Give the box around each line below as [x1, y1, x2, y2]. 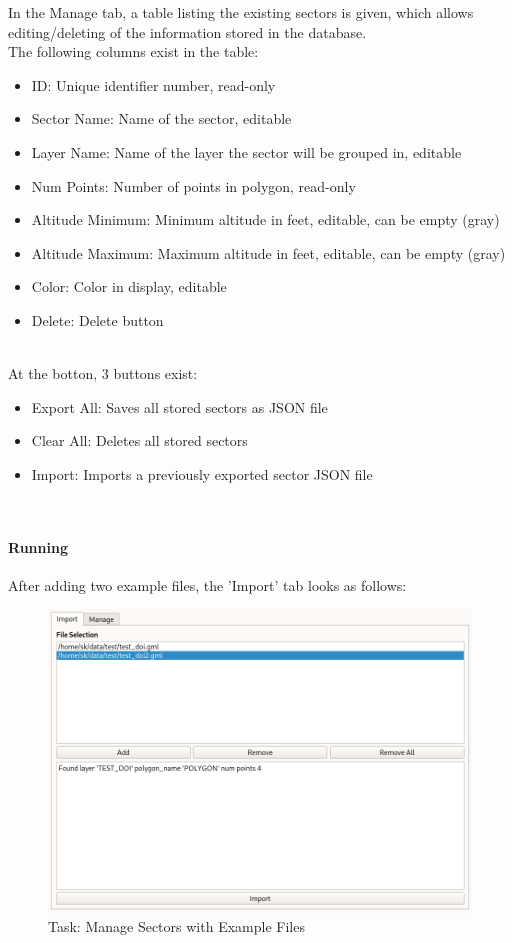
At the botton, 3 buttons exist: [8, 363, 198, 384]
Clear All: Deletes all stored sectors [31, 430, 248, 451]
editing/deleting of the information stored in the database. [8, 21, 367, 42]
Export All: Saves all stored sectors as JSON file [31, 396, 328, 417]
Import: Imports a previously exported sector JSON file [31, 463, 373, 484]
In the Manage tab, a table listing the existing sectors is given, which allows [8, 2, 474, 22]
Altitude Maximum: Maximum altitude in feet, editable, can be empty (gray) [31, 242, 506, 263]
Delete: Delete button [31, 309, 164, 330]
